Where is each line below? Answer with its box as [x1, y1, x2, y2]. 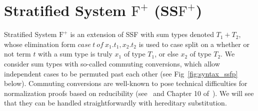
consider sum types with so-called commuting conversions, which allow [4, 58, 220, 68]
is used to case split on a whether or [138, 38, 249, 49]
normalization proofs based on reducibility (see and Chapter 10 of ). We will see [4, 87, 254, 98]
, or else [154, 48, 178, 59]
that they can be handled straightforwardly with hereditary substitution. [4, 97, 227, 108]
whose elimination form [4, 38, 75, 49]
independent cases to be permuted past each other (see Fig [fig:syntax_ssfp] [4, 68, 238, 78]
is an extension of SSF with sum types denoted [70, 29, 214, 39]
